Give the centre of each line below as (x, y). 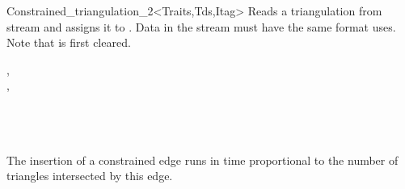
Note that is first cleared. (69, 42)
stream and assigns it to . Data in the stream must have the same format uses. (201, 26)
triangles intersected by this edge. (90, 176)
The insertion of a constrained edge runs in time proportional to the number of (202, 160)
